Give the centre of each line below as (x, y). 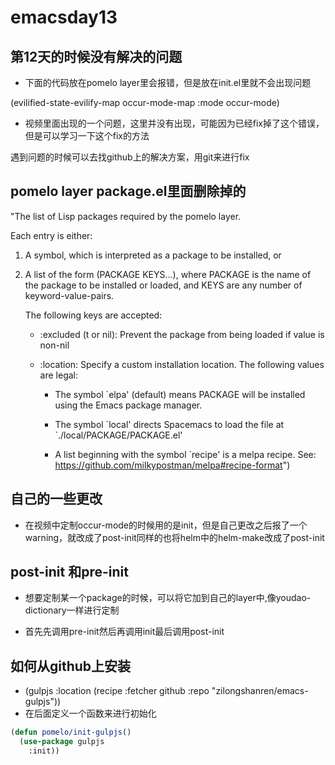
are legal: (59, 375)
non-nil (54, 345)
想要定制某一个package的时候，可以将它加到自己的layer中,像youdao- (168, 598)
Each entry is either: (51, 235)
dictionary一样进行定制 (72, 610)
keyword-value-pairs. (69, 295)
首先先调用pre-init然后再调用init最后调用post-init (124, 632)
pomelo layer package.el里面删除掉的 (128, 191)
